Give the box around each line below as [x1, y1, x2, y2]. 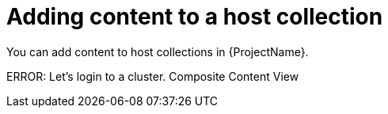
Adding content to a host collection [6, 3, 383, 30]
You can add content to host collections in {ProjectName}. [6, 44, 309, 59]
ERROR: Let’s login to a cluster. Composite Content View [6, 69, 299, 83]
